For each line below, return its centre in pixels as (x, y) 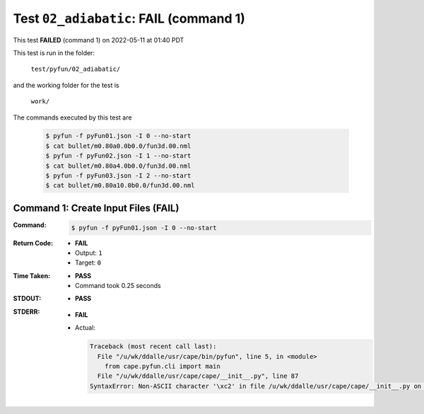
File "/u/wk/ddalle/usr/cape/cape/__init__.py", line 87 (198, 376)
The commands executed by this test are (72, 117)
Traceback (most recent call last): (153, 346)
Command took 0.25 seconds (118, 286)
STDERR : (26, 311)
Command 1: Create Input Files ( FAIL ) (96, 208)
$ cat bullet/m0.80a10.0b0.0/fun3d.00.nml (120, 185)
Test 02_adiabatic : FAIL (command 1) (129, 18)
